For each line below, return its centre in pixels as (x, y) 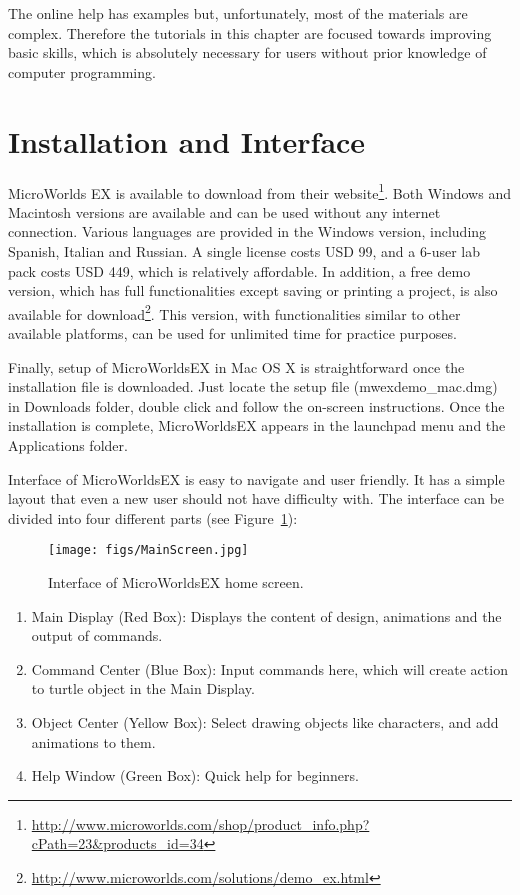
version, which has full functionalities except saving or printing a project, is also (253, 290)
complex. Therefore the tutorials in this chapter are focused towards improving (250, 32)
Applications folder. (68, 444)
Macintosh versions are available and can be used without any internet (224, 211)
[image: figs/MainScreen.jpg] (148, 550)
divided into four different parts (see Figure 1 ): (153, 517)
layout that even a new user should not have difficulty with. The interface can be (256, 498)
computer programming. (82, 71)
